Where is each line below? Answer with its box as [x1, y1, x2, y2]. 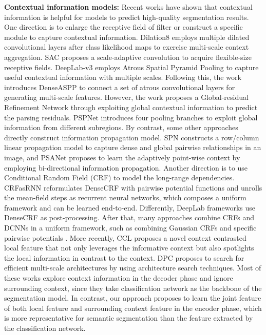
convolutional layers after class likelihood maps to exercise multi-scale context [4, 41, 249, 52]
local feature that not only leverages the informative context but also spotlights [4, 242, 254, 253]
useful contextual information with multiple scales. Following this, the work [4, 72, 241, 82]
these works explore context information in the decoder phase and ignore [4, 273, 233, 283]
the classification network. [4, 323, 86, 333]
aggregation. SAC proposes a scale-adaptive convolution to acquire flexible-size [4, 51, 252, 62]
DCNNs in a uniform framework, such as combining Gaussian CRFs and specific [4, 222, 257, 233]
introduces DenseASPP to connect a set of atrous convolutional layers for [4, 81, 235, 92]
